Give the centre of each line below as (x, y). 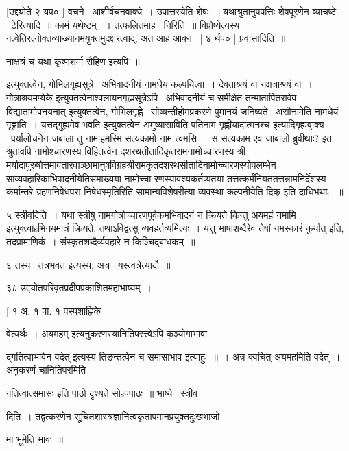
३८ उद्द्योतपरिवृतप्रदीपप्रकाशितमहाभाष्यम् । (79, 288)
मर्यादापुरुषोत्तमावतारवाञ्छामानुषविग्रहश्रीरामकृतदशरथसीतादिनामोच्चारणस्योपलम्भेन (141, 164)
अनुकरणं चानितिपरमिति (46, 370)
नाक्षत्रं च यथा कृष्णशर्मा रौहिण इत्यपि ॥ (73, 61)
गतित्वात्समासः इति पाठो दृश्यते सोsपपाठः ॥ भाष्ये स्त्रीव (102, 393)
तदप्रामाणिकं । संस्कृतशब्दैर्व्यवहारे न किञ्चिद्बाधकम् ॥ (101, 241)
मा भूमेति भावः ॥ (35, 439)
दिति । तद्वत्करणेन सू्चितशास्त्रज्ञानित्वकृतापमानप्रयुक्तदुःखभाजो (113, 416)
